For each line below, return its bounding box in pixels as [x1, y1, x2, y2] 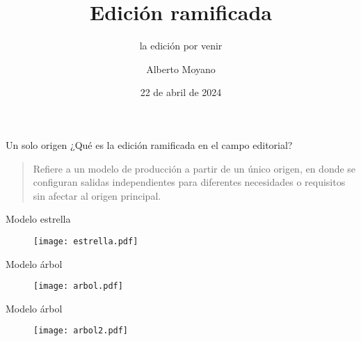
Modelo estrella [6, 212, 71, 226]
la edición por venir [139, 38, 223, 53]
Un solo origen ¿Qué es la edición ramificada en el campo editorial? [6, 137, 293, 152]
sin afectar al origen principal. [33, 188, 161, 203]
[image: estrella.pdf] [33, 236, 138, 246]
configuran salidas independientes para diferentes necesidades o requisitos [33, 175, 346, 189]
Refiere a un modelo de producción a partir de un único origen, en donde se [33, 161, 356, 175]
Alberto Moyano [146, 61, 216, 76]
